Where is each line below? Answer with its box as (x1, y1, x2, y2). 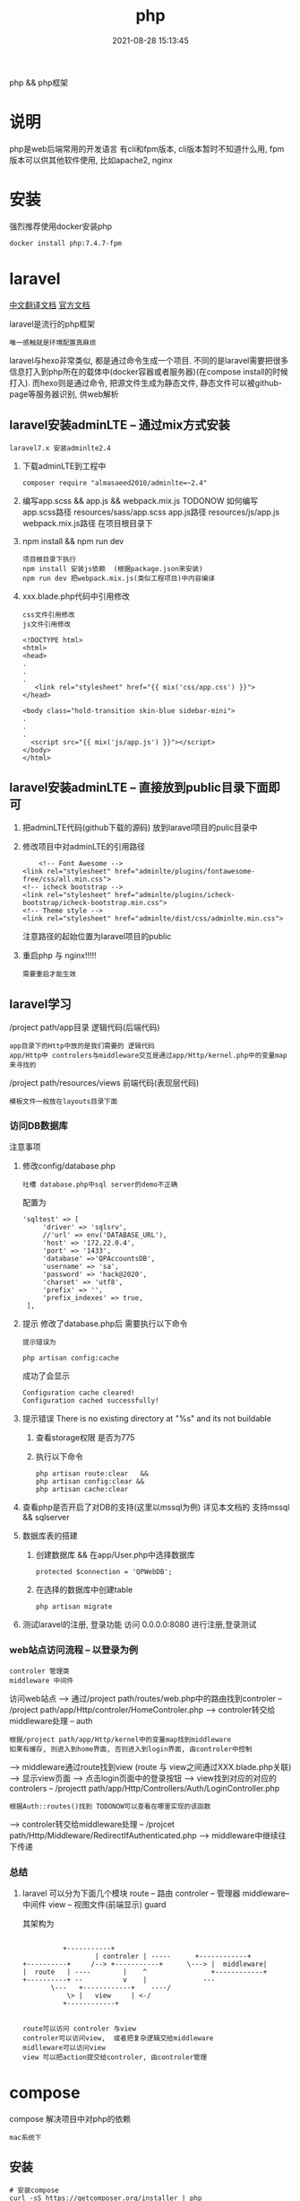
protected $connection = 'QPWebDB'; (35, 1568, 173, 1577)
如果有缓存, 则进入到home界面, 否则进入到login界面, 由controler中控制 (9, 1744, 253, 1754)
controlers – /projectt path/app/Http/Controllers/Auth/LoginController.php (9, 1783, 280, 1793)
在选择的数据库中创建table (35, 1584, 133, 1595)
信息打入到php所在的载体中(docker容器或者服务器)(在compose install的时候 (9, 365, 288, 377)
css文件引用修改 (21, 610, 75, 620)
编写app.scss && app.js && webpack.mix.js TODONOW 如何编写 (21, 495, 259, 506)
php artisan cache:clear (35, 1485, 129, 1494)
